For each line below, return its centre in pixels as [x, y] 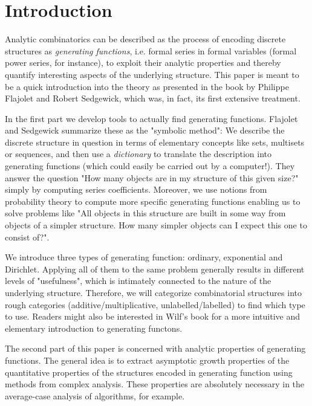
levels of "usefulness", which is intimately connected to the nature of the [138, 281]
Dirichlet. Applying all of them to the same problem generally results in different [155, 269]
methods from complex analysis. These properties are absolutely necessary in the [155, 384]
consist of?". [27, 237]
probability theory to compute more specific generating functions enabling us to [153, 201]
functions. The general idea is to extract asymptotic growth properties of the [147, 360]
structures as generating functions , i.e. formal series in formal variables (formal [151, 50]
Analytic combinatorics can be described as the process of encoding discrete [145, 39]
